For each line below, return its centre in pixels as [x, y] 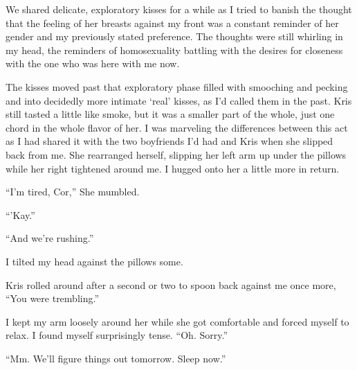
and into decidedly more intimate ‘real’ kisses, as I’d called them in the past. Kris [179, 100]
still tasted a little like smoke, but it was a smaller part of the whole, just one [170, 114]
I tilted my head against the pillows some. [94, 261]
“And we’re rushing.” [50, 238]
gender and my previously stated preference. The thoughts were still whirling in [174, 36]
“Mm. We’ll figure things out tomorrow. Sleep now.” [116, 358]
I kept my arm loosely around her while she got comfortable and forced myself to [177, 321]
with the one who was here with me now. [93, 63]
